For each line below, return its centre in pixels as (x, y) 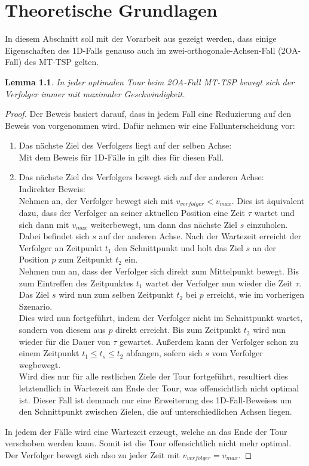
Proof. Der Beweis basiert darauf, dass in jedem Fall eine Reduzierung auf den (148, 114)
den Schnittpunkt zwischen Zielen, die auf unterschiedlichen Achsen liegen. (155, 411)
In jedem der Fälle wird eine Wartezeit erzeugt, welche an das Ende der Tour (146, 431)
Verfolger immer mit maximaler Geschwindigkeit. (95, 93)
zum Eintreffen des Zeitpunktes (76, 283)
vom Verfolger (237, 353)
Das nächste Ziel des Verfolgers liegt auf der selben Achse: (125, 145)
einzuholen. (267, 224)
